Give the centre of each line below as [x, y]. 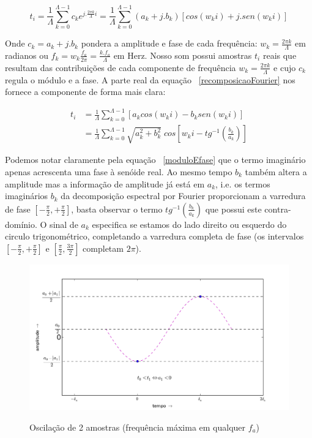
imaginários [27, 196]
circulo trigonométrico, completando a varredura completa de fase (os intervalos [154, 236]
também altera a [276, 172]
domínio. [21, 224]
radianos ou [27, 55]
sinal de [64, 224]
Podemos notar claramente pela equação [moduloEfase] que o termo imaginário [155, 160]
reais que [280, 55]
